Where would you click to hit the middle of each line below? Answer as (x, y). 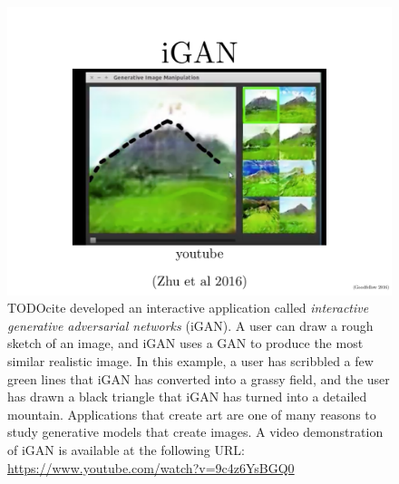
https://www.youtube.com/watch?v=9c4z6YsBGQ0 (151, 467)
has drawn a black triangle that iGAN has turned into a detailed (187, 397)
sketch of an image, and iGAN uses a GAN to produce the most (185, 343)
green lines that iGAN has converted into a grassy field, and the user (199, 378)
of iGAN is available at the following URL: (126, 449)
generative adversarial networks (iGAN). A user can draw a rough (190, 325)
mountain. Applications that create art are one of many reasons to (192, 414)
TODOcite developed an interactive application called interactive (188, 308)
